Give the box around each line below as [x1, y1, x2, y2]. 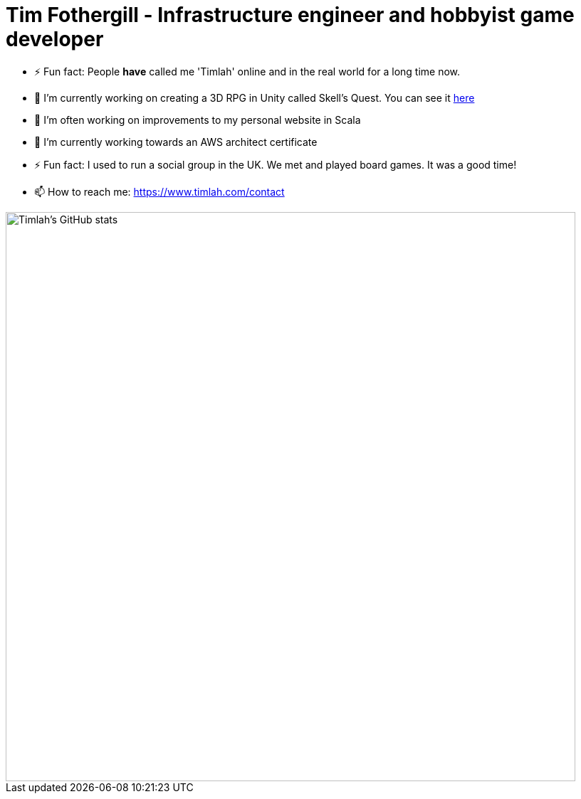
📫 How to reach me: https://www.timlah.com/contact [34, 185, 285, 198]
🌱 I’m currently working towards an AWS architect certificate [34, 135, 318, 148]
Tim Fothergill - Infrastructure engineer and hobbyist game [6, 3, 575, 27]
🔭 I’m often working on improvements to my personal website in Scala [34, 113, 361, 126]
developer [6, 27, 104, 51]
